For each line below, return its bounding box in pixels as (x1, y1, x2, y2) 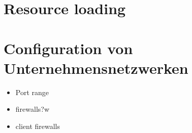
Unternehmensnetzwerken (4, 57, 188, 78)
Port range (15, 86, 49, 97)
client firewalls (15, 120, 60, 131)
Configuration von (4, 37, 133, 58)
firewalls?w (15, 104, 50, 114)
